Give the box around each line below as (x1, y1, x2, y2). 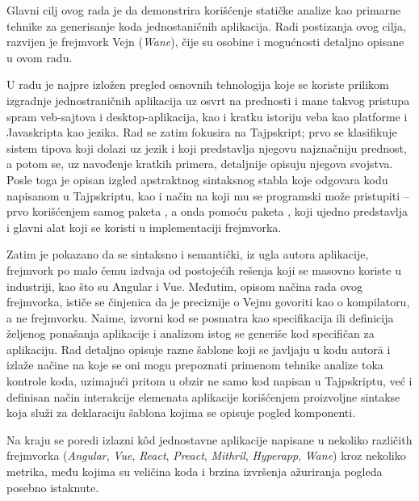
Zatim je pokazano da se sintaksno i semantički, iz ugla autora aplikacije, (6, 246, 369, 263)
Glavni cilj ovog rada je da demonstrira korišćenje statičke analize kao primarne (6, 2, 401, 18)
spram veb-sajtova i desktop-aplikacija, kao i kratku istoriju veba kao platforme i (6, 107, 408, 124)
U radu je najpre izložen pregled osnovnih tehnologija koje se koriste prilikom (6, 76, 389, 93)
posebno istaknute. (6, 478, 99, 495)
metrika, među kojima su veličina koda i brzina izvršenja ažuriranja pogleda (6, 463, 383, 480)
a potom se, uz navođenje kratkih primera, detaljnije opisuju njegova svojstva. (6, 155, 393, 172)
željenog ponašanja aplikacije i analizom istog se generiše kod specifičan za (6, 325, 375, 342)
